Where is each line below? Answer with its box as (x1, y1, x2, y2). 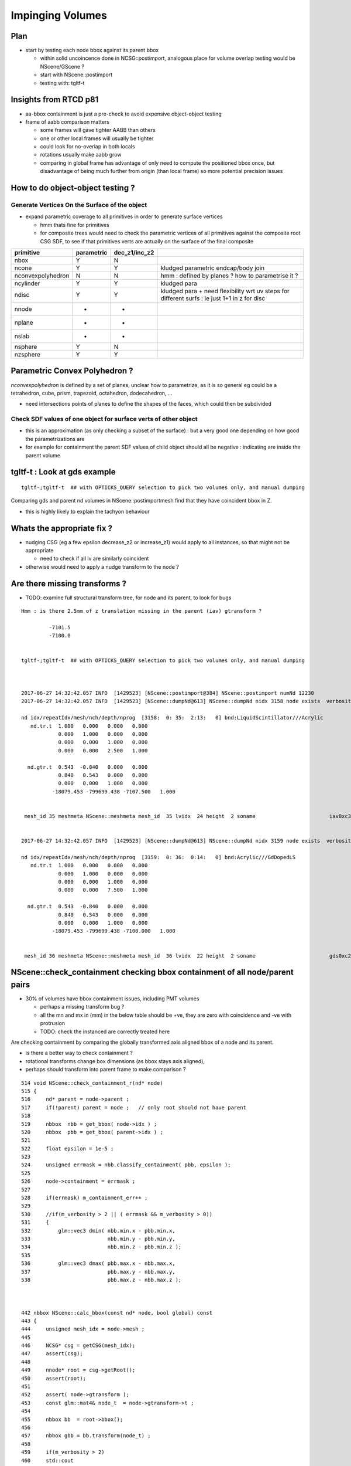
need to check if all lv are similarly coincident (40, 555, 149, 562)
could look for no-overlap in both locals (40, 143, 135, 150)
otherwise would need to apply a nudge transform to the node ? (25, 563, 180, 570)
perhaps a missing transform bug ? (40, 1003, 125, 1010)
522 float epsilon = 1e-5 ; (21, 1145, 114, 1152)
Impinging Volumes (11, 9, 108, 22)
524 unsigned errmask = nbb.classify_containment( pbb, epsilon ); (21, 1162, 231, 1168)
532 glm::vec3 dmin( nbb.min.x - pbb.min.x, (21, 1227, 175, 1234)
